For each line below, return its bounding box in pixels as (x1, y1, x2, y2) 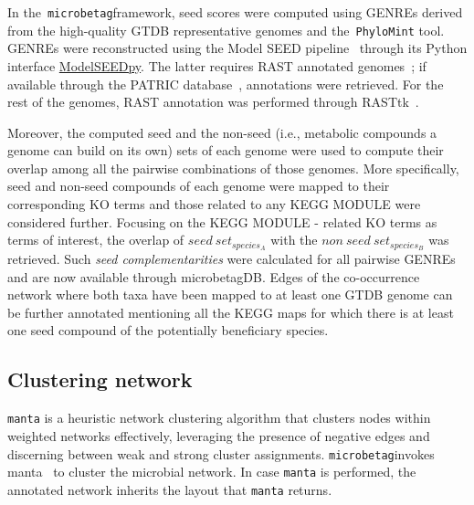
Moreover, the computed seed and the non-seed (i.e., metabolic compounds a (7, 122, 437, 142)
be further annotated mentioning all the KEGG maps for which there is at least (7, 302, 454, 321)
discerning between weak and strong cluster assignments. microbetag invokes (7, 444, 435, 463)
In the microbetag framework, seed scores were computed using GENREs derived (7, 3, 463, 21)
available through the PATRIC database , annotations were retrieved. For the (7, 74, 444, 93)
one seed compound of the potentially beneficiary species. (7, 321, 329, 340)
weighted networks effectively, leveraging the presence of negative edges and (7, 426, 430, 445)
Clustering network (7, 365, 193, 394)
